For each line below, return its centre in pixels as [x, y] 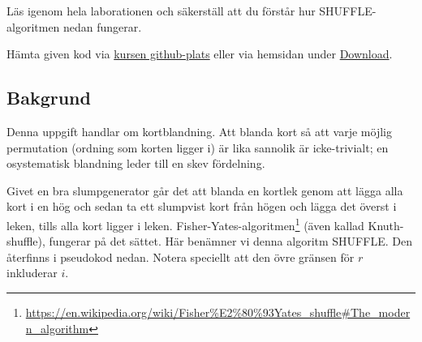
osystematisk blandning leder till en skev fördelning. [136, 163]
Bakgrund [49, 98]
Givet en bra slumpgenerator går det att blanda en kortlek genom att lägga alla [205, 190]
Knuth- [386, 225]
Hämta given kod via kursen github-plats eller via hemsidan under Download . [200, 54]
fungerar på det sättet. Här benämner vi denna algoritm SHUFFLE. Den [230, 241]
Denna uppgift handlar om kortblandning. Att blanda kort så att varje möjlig [199, 131]
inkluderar [32, 273]
